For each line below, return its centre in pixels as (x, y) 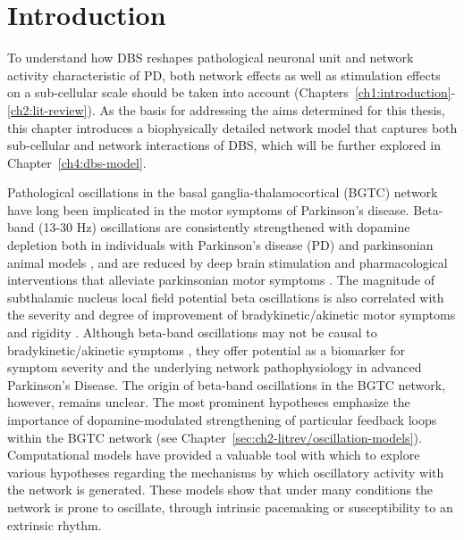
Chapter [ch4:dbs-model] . (77, 162)
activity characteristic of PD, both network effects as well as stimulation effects (224, 75)
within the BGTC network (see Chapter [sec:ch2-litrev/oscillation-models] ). (215, 437)
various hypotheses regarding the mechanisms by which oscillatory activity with (226, 472)
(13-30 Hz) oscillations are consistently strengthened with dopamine (224, 227)
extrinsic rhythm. (55, 524)
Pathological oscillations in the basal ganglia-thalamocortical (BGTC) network (223, 192)
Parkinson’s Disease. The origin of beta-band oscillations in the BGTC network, (227, 384)
